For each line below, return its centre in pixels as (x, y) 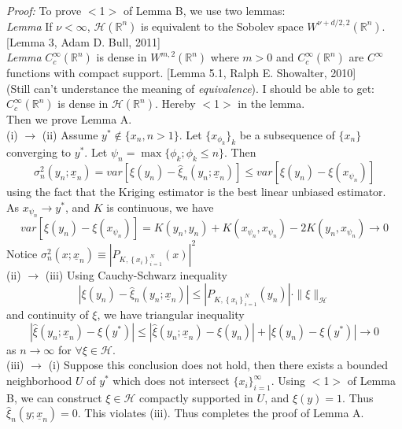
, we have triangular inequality (171, 314)
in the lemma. (271, 104)
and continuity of (48, 314)
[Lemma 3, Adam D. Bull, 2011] (83, 41)
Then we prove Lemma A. (69, 119)
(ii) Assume (70, 134)
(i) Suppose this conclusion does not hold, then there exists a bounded (218, 365)
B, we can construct (54, 397)
